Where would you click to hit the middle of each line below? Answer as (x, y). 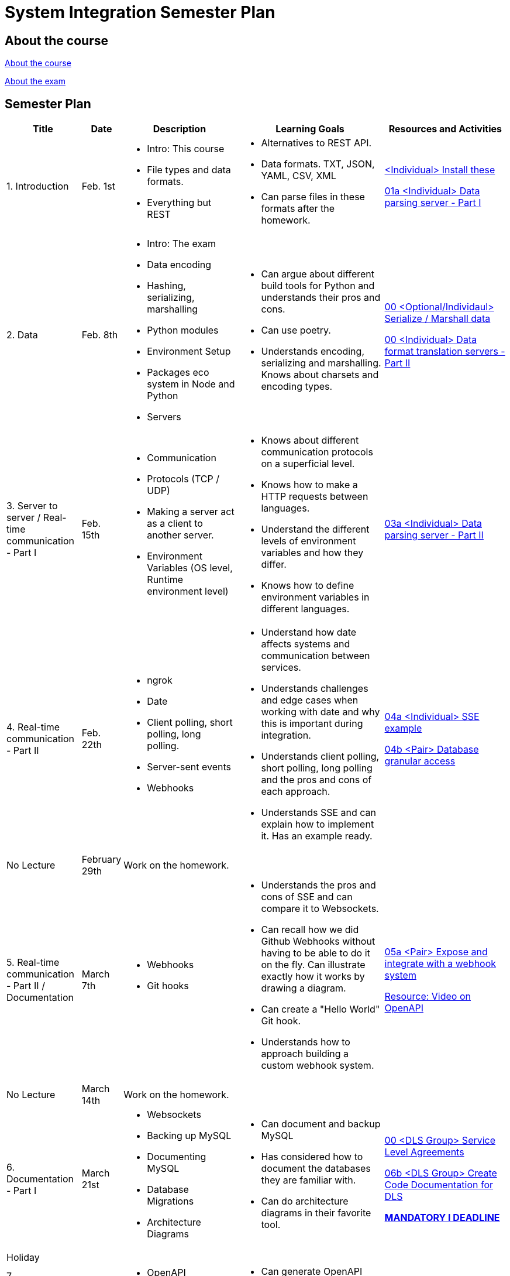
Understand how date (309, 632)
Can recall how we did (310, 930)
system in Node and (191, 384)
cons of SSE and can (307, 897)
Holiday (23, 1258)
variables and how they (312, 553)
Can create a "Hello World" (321, 1009)
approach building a (305, 1054)
